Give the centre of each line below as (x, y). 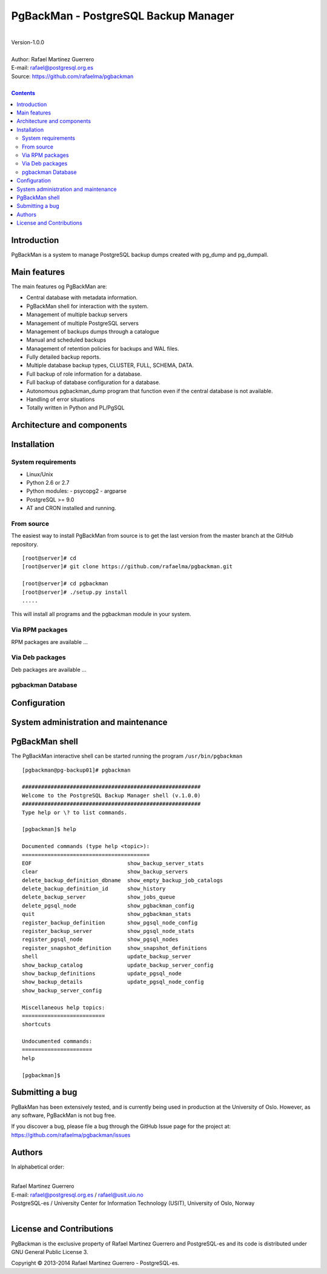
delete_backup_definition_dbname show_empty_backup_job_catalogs (123, 880)
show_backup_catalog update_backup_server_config (118, 965)
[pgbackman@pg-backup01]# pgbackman (76, 770)
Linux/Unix (40, 474)
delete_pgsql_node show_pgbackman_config (108, 905)
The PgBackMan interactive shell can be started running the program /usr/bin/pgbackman (127, 756)
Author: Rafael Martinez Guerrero (53, 59)
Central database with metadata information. (82, 297)
